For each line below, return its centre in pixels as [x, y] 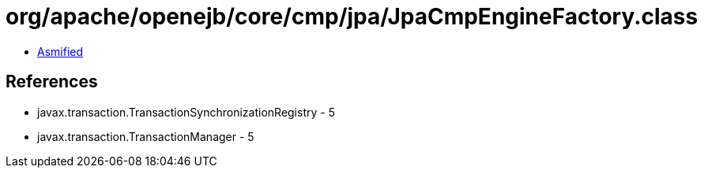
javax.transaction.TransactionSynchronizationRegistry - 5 [186, 112]
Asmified [60, 51]
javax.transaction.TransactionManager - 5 [146, 136]
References [52, 82]
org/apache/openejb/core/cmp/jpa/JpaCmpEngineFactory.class [352, 17]
